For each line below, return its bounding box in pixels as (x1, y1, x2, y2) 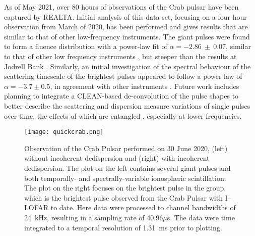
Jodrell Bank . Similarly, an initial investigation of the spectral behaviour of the (4, 61, 251, 71)
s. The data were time (167, 212, 235, 222)
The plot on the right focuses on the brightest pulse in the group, (24, 182, 226, 193)
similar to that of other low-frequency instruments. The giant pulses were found (4, 31, 250, 41)
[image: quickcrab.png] (24, 128, 104, 136)
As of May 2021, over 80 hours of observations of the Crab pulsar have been (4, 2, 239, 12)
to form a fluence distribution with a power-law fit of (4, 41, 167, 52)
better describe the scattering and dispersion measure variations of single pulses (4, 100, 250, 111)
